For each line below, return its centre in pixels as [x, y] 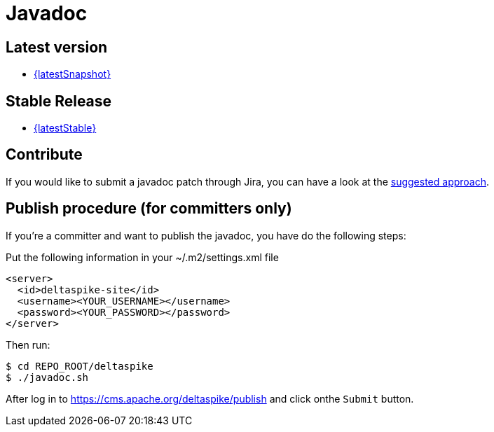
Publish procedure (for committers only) [149, 209]
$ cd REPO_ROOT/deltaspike [80, 366]
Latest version [57, 47]
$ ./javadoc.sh [47, 377]
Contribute [44, 155]
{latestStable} [65, 128]
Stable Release [59, 101]
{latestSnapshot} [73, 74]
